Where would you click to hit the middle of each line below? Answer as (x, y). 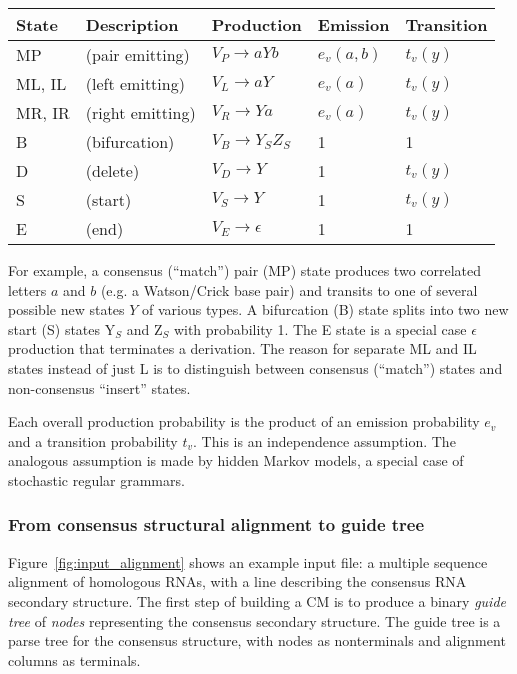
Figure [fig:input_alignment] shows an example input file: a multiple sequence (248, 561)
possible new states (66, 309)
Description (132, 24)
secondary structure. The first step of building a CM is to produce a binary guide (257, 600)
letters (27, 289)
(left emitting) (135, 83)
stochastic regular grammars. (96, 479)
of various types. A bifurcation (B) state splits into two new (325, 309)
